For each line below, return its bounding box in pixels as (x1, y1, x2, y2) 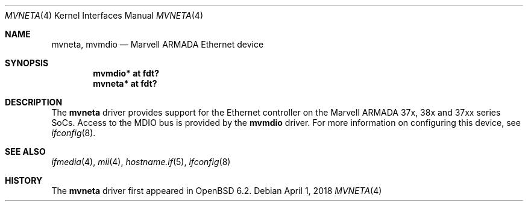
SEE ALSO (5, 146, 46, 157)
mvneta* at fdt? (93, 78, 157, 89)
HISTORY (5, 175, 43, 186)
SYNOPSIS (5, 58, 49, 68)
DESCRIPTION (5, 97, 63, 107)
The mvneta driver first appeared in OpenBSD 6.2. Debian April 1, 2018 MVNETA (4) (51, 186, 382, 196)
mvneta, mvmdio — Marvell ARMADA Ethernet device (51, 39, 264, 49)
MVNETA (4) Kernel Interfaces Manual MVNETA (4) (5, 10, 204, 20)
